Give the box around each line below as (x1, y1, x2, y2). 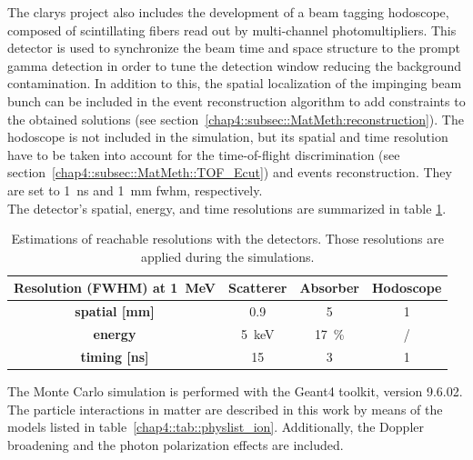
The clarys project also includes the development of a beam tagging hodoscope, (7, 3, 449, 21)
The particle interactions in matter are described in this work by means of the (7, 399, 443, 418)
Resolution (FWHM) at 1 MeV (14, 278, 216, 297)
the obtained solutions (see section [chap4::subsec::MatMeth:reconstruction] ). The (7, 109, 464, 128)
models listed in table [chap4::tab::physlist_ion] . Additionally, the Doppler (7, 417, 424, 436)
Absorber (299, 278, 359, 297)
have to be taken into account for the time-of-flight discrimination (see (7, 145, 400, 164)
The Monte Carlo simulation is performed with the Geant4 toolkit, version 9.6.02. (7, 381, 463, 400)
